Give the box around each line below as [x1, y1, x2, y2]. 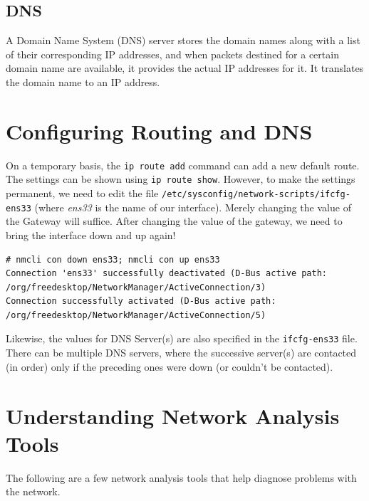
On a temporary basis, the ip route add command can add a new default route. [6, 157, 360, 172]
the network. [6, 484, 61, 499]
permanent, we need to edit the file [6, 186, 159, 201]
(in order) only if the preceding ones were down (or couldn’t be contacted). [6, 359, 333, 374]
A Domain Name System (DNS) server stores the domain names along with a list [6, 33, 360, 48]
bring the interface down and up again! [6, 227, 176, 242]
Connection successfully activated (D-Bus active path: [6, 296, 276, 307]
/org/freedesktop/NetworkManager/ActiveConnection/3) [6, 282, 266, 292]
